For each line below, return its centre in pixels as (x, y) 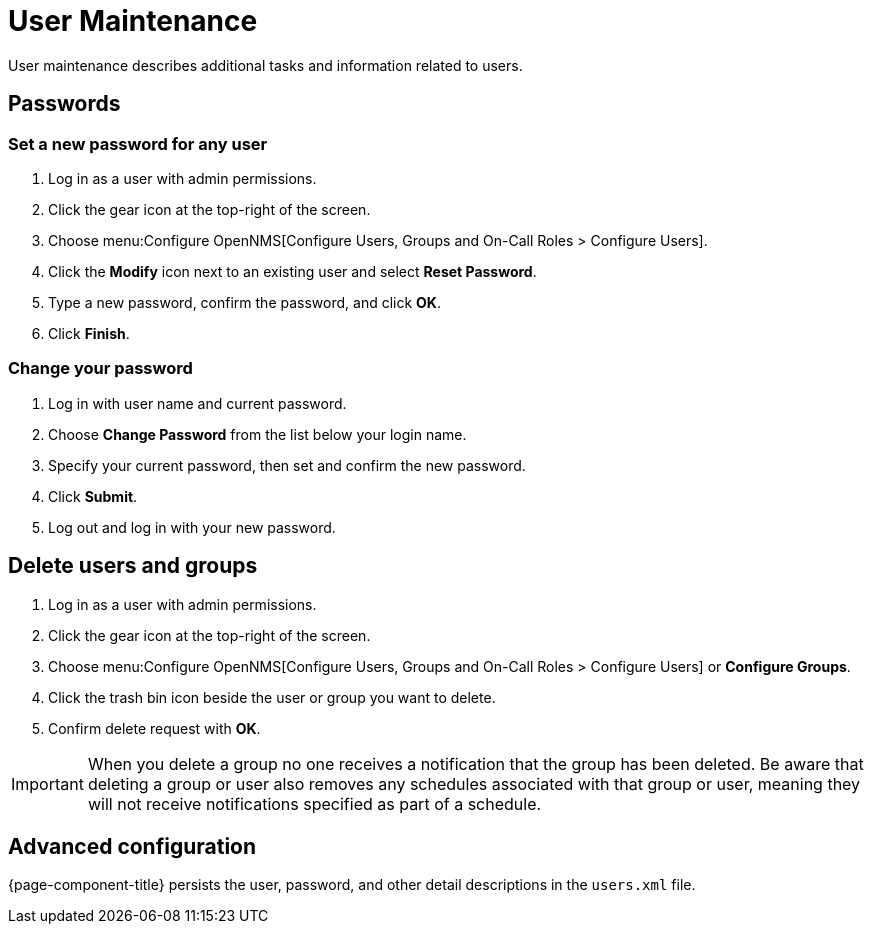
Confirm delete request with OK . (154, 728)
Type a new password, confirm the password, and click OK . (244, 302)
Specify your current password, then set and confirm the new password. (287, 465)
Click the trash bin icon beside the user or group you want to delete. (272, 697)
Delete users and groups (133, 566)
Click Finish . (89, 333)
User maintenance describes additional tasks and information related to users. (265, 65)
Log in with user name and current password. (197, 403)
